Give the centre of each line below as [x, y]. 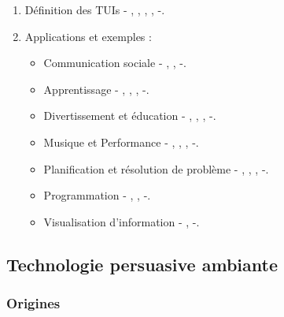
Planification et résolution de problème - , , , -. [156, 168]
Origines [33, 303]
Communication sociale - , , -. [115, 63]
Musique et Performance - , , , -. [121, 142]
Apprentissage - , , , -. [96, 89]
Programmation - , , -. [97, 195]
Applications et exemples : [88, 36]
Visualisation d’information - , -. [122, 221]
